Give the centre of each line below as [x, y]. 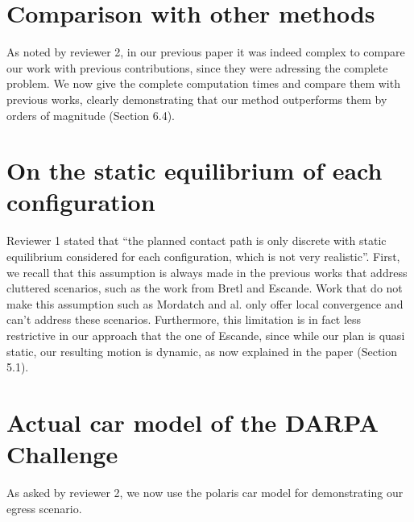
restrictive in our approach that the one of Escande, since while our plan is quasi [206, 335]
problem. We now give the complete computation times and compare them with [203, 83]
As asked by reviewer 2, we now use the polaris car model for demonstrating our [205, 493]
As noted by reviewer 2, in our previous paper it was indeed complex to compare [206, 52]
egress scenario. [44, 508]
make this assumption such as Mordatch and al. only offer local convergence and [205, 303]
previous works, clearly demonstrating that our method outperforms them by [197, 99]
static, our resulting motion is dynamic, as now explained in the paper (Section [202, 351]
